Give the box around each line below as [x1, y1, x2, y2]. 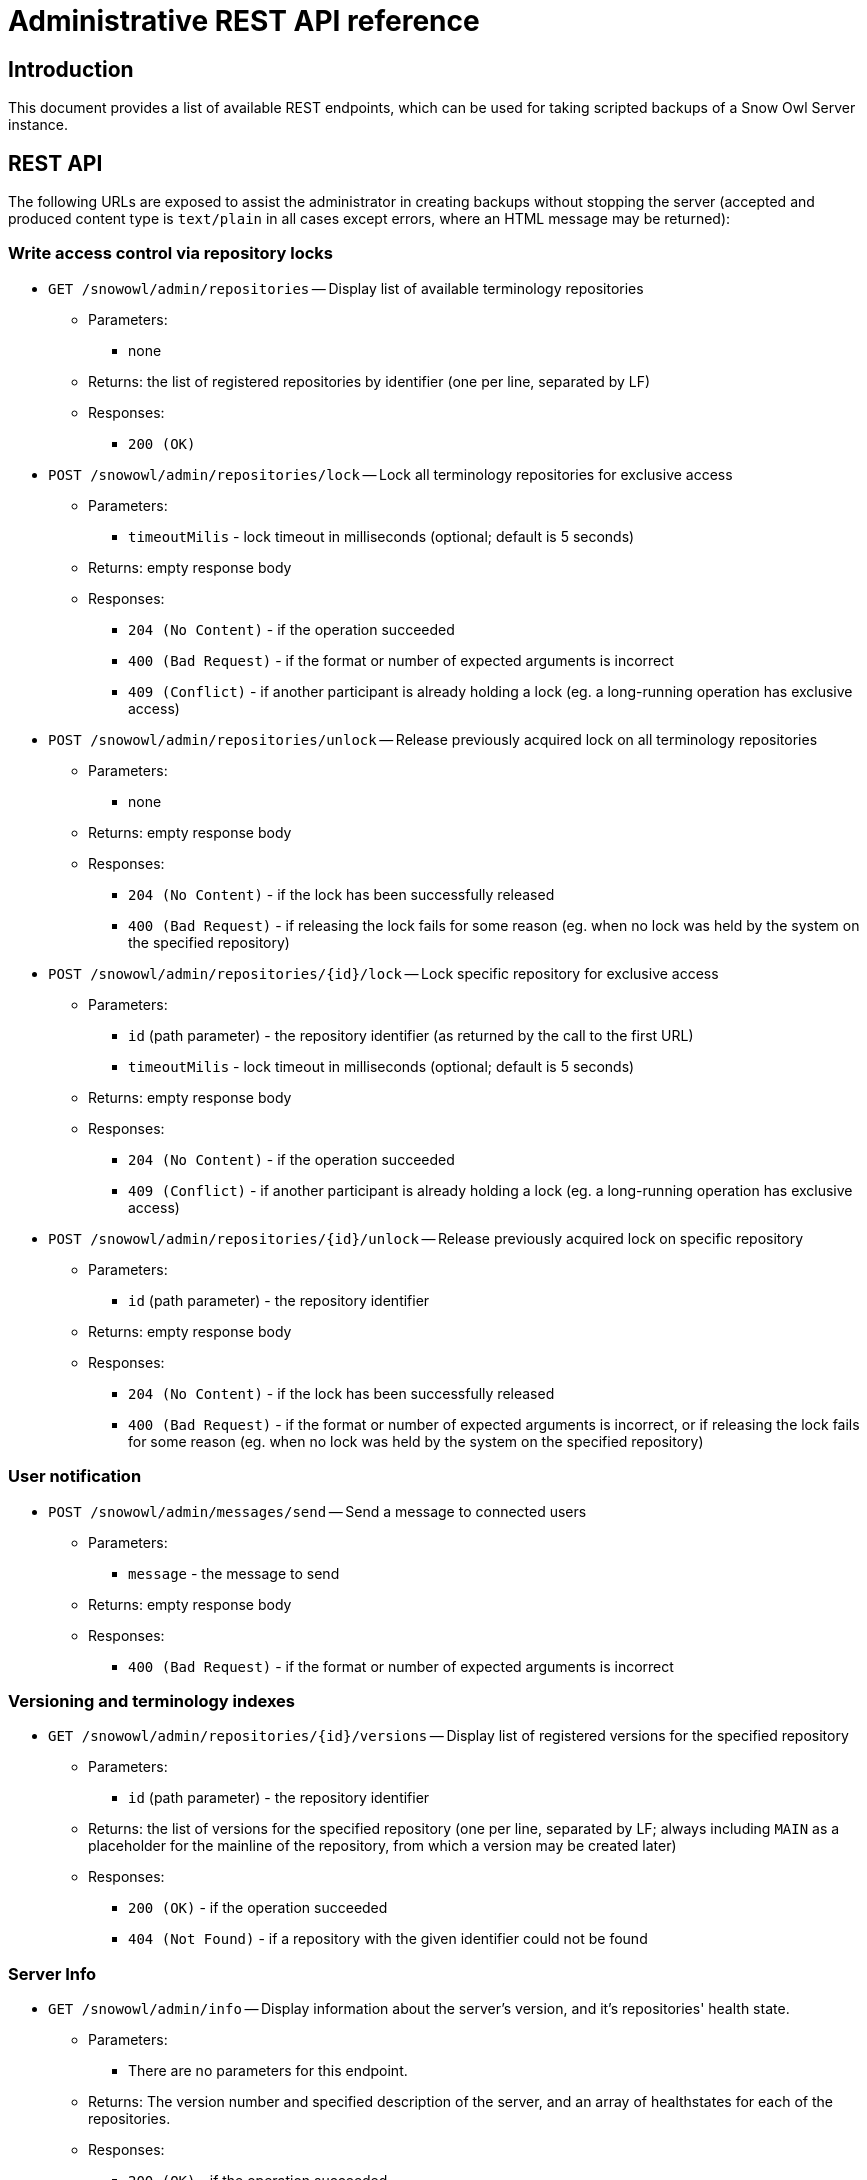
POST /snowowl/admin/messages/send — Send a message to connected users [48, 1502, 587, 1520]
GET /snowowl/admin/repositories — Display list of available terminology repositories [48, 279, 644, 297]
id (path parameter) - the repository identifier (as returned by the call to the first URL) [128, 1026, 694, 1044]
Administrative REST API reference [8, 4, 480, 38]
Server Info [8, 1963, 97, 1984]
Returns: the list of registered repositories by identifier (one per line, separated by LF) [88, 372, 651, 390]
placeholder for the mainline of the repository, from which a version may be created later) [88, 1837, 677, 1855]
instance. [8, 116, 69, 134]
